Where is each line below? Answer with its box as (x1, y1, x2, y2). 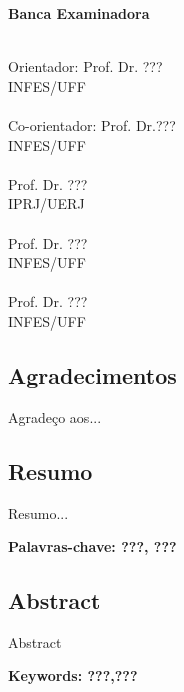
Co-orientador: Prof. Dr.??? (8, 114, 176, 135)
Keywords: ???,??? (8, 665, 138, 686)
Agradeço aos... (8, 406, 102, 427)
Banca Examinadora (8, 3, 150, 23)
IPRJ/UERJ (8, 193, 85, 214)
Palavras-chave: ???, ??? (8, 536, 177, 557)
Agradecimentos (8, 359, 177, 390)
